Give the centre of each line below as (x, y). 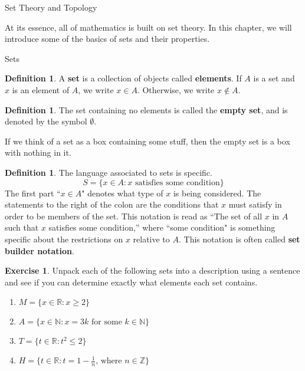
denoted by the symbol (46, 121)
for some (107, 322)
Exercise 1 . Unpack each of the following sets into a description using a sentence (152, 270)
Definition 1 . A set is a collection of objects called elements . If (123, 78)
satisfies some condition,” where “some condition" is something (162, 227)
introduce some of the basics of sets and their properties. (107, 39)
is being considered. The (217, 193)
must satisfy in (255, 204)
